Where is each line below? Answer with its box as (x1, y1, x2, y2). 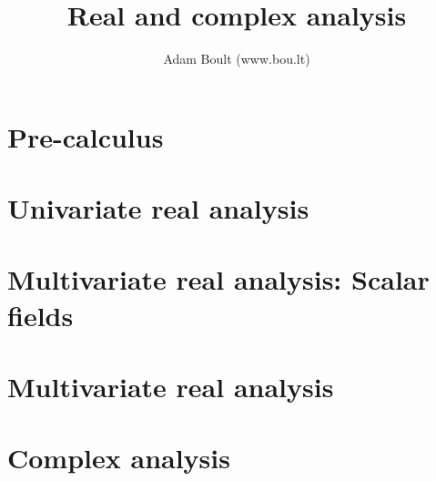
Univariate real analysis (7, 189, 309, 227)
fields (7, 296, 74, 333)
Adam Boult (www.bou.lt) (163, 49, 310, 68)
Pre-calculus (7, 118, 164, 155)
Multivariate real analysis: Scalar (7, 261, 430, 298)
